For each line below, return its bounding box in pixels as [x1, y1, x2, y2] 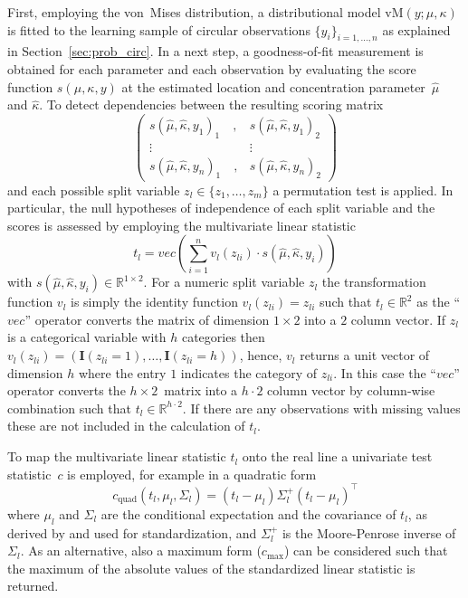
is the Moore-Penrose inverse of [282, 523, 456, 542]
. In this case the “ [333, 363, 436, 382]
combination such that [7, 398, 131, 417]
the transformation [321, 272, 426, 291]
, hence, [239, 346, 282, 365]
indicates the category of [180, 363, 318, 382]
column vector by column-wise [267, 381, 435, 400]
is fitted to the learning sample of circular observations [7, 20, 310, 39]
